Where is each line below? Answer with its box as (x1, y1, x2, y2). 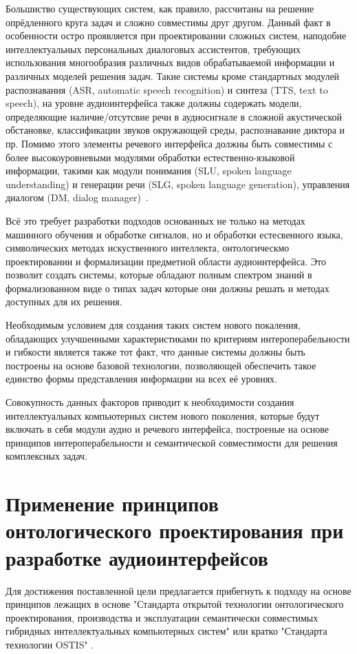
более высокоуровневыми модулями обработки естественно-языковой (6, 150, 295, 164)
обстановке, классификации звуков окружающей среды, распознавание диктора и (6, 123, 345, 137)
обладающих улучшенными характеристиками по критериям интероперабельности (6, 331, 350, 345)
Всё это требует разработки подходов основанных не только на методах (6, 213, 305, 227)
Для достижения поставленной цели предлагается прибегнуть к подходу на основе (6, 583, 351, 597)
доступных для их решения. (6, 294, 122, 309)
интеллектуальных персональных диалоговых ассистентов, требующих (6, 41, 301, 56)
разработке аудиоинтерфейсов (6, 543, 268, 571)
